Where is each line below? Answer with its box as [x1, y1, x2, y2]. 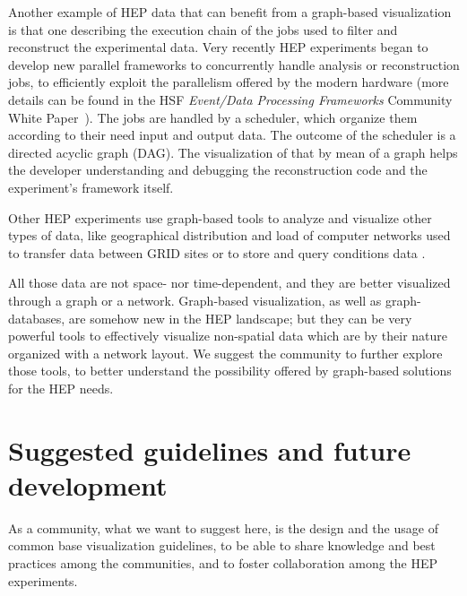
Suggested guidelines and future [8, 431, 411, 468]
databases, [8, 308, 65, 327]
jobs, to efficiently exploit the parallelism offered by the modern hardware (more [8, 73, 449, 91]
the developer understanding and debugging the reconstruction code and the [8, 160, 428, 179]
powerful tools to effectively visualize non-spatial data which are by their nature [8, 326, 447, 345]
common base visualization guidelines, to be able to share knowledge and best [8, 536, 436, 555]
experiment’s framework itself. [8, 177, 174, 196]
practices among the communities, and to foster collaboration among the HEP [8, 553, 438, 572]
